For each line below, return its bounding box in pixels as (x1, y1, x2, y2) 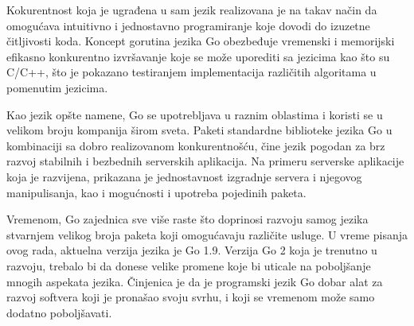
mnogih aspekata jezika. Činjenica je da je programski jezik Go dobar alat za (6, 273, 383, 289)
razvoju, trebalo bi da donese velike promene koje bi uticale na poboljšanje (6, 257, 371, 274)
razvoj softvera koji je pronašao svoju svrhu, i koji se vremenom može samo (6, 289, 375, 305)
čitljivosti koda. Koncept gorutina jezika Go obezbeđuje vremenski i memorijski (6, 33, 395, 49)
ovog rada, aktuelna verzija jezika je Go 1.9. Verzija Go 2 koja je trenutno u (6, 242, 377, 258)
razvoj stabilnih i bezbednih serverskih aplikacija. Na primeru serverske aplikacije (6, 153, 404, 169)
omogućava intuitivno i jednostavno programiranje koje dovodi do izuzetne (6, 17, 370, 33)
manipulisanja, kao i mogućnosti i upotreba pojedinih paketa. (6, 184, 307, 200)
